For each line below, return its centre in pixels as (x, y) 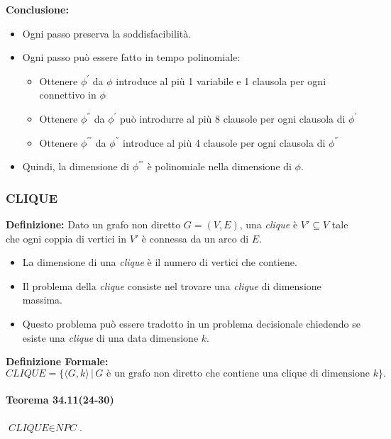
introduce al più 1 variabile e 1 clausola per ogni (221, 80)
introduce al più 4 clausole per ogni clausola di (224, 142)
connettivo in (68, 95)
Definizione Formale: (57, 361)
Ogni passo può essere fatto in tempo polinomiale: (131, 57)
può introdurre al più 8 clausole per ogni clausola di (233, 118)
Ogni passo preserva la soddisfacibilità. (107, 33)
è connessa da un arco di (195, 238)
